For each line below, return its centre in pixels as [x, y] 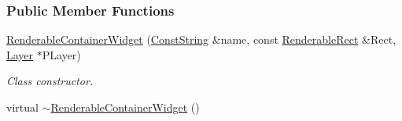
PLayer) [61, 54]
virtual [22, 107]
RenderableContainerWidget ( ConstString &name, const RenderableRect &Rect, [201, 39]
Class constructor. [50, 81]
